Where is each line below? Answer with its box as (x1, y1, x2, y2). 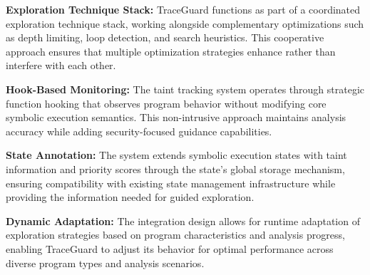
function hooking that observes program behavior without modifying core (6, 95, 327, 110)
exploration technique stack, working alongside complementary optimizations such (6, 16, 364, 31)
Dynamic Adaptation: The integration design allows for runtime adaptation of (6, 213, 360, 228)
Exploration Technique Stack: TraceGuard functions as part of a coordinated (6, 2, 361, 16)
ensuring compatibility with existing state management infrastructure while (6, 175, 336, 190)
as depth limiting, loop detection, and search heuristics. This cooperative (6, 30, 324, 45)
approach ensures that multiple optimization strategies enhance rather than (6, 43, 336, 58)
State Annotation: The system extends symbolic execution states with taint (6, 147, 347, 162)
